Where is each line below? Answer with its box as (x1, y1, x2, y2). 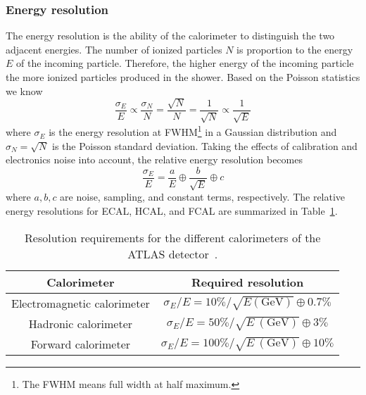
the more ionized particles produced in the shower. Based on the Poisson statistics (6, 70, 360, 84)
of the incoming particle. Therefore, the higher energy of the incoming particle (16, 56, 354, 70)
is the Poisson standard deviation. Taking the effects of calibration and (52, 138, 358, 153)
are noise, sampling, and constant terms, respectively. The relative (60, 189, 346, 204)
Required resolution (191, 273, 304, 290)
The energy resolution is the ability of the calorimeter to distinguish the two (6, 28, 335, 43)
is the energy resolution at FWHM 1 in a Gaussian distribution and (49, 123, 337, 139)
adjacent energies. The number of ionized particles (6, 42, 222, 56)
